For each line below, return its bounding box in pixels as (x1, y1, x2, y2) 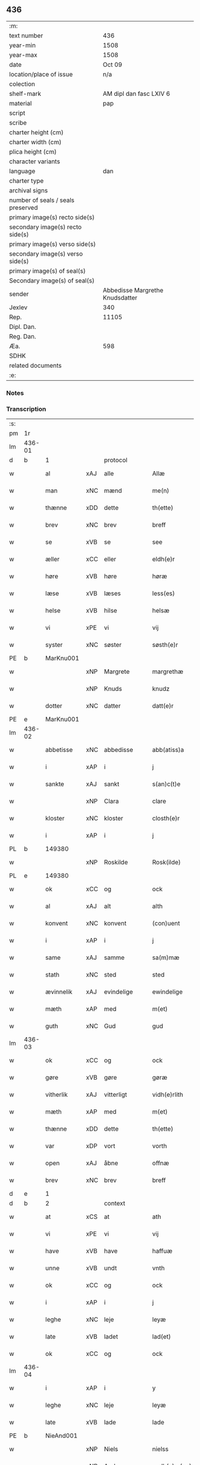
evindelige (104, 988, 133, 996)
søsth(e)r (152, 640, 179, 649)
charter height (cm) (9, 128, 64, 136)
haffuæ (152, 1247, 173, 1255)
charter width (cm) (9, 138, 62, 146)
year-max (9, 51, 37, 59)
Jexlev (9, 303, 28, 312)
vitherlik (45, 1090, 68, 1099)
